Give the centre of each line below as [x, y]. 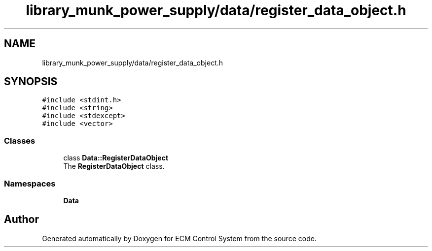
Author [21, 220]
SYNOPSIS [31, 82]
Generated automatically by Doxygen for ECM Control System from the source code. [179, 238]
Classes [20, 141]
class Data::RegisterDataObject [116, 158]
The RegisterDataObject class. [114, 166]
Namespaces [30, 183]
